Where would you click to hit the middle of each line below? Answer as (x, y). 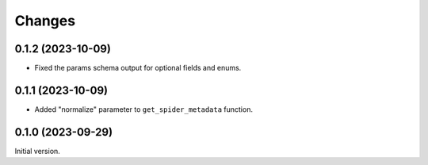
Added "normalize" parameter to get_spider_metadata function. (144, 109)
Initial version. (38, 151)
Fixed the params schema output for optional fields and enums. (138, 68)
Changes (45, 21)
